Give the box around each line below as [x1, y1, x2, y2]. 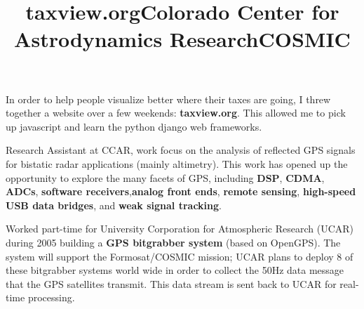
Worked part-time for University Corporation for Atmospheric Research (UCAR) [6, 221, 354, 236]
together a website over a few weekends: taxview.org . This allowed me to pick [6, 105, 346, 120]
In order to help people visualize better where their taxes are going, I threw [6, 91, 331, 106]
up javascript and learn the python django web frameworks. [6, 119, 262, 133]
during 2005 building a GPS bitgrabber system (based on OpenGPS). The [6, 235, 341, 249]
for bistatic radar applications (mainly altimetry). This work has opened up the [6, 156, 348, 171]
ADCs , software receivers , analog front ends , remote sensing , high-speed [6, 184, 356, 199]
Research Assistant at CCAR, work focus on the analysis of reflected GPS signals [6, 143, 356, 157]
